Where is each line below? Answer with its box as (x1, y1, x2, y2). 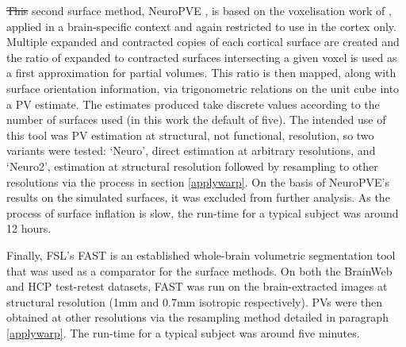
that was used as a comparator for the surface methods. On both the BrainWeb (6, 262, 393, 279)
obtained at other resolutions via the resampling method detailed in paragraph (6, 309, 389, 326)
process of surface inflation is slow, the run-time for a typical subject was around (6, 204, 399, 221)
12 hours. (6, 220, 52, 237)
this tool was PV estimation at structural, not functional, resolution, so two (6, 126, 374, 143)
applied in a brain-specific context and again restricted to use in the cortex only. (6, 17, 396, 34)
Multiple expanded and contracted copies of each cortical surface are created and (6, 33, 400, 50)
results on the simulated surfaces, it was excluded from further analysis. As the (6, 189, 390, 206)
